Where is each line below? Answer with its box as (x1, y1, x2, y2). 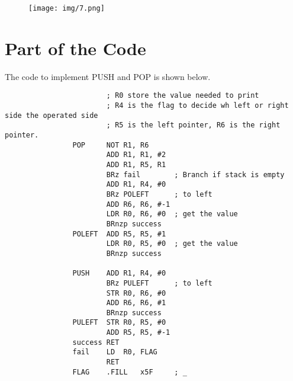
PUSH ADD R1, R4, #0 (72, 269, 166, 278)
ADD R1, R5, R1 (106, 160, 166, 169)
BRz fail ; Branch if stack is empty (106, 170, 285, 179)
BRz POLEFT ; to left (106, 190, 212, 198)
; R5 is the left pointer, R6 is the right (106, 121, 281, 130)
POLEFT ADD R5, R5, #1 (72, 229, 166, 238)
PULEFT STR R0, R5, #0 (72, 318, 166, 327)
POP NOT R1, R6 (72, 140, 149, 149)
